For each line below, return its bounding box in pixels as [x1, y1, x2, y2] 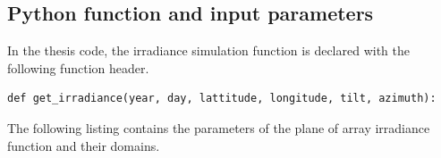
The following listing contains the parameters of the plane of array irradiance [7, 118, 430, 137]
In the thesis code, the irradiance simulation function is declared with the [7, 41, 410, 60]
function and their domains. [7, 136, 160, 154]
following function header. [7, 58, 149, 77]
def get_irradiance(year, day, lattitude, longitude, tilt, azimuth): [7, 92, 437, 105]
